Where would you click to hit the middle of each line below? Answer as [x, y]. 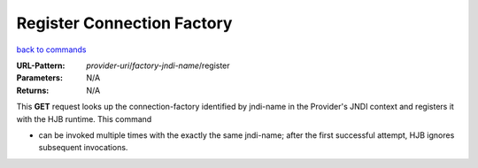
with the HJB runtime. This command [84, 118]
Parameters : [40, 78]
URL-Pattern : [41, 65]
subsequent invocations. [83, 148]
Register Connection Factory [124, 23]
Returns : [33, 90]
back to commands [51, 50]
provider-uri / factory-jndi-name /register [158, 65]
